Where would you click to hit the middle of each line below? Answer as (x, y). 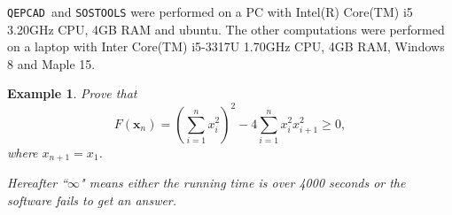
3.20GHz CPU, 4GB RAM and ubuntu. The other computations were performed (226, 29)
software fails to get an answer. (92, 200)
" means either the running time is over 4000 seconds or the (243, 182)
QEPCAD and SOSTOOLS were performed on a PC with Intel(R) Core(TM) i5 (210, 12)
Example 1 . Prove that (72, 93)
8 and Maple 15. (51, 63)
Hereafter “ (38, 182)
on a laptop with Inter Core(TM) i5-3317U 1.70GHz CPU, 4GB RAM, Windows (226, 46)
